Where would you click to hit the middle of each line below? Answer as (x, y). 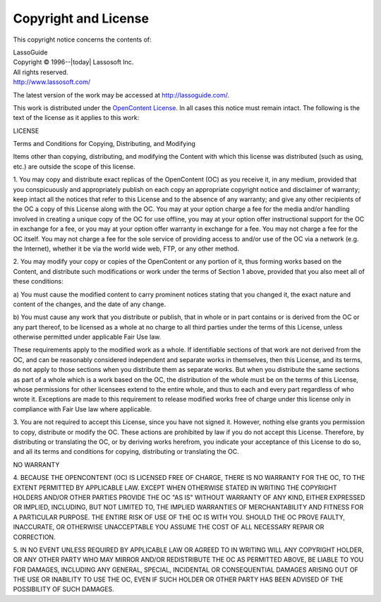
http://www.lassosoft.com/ (52, 82)
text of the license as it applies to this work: (76, 118)
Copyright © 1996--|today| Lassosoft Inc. (73, 62)
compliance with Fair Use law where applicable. (82, 409)
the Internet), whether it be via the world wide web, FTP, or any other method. (126, 248)
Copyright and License (81, 18)
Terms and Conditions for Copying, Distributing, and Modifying (104, 144)
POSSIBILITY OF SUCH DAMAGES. (64, 589)
